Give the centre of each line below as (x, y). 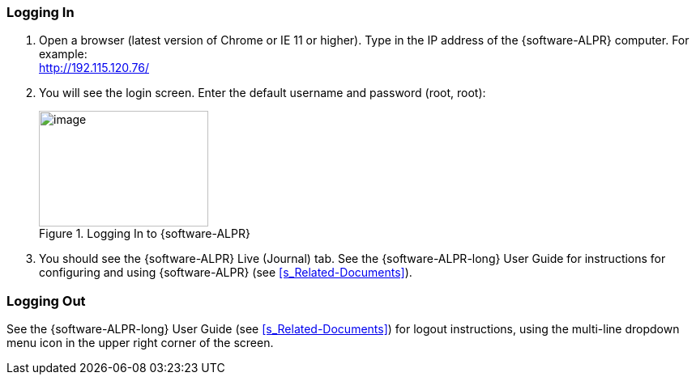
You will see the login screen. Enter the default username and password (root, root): (263, 93)
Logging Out (46, 301)
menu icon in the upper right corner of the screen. (140, 343)
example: (63, 54)
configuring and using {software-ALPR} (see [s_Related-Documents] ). (226, 273)
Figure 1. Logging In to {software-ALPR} (145, 234)
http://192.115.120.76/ (94, 68)
